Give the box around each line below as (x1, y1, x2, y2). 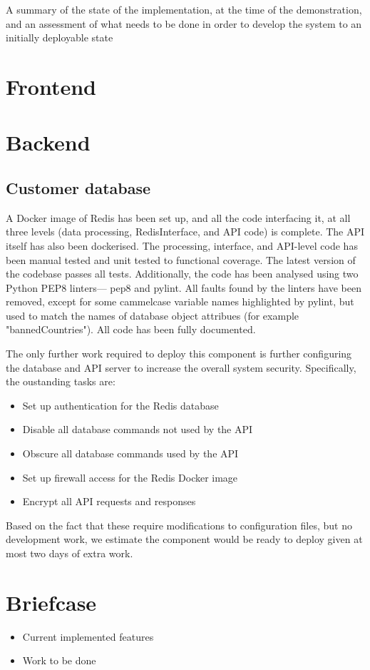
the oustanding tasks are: (6, 374, 115, 389)
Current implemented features (22, 629, 154, 644)
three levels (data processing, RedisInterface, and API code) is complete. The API (6, 224, 365, 239)
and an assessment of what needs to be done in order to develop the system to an (6, 16, 362, 31)
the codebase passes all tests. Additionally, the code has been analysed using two (6, 266, 359, 281)
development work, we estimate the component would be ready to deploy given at (6, 532, 363, 547)
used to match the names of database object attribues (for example (6, 308, 299, 323)
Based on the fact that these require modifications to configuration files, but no (6, 517, 352, 532)
